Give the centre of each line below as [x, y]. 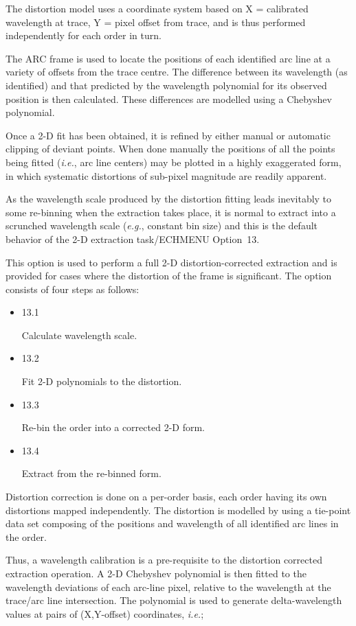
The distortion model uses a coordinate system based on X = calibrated [157, 8]
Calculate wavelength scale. [79, 335]
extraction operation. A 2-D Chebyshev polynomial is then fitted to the [156, 573]
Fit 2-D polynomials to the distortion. [102, 381]
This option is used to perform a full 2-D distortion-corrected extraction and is [171, 262]
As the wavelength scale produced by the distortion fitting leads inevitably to [169, 199]
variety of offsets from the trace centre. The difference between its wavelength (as [177, 72]
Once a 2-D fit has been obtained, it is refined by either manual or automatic [168, 135]
